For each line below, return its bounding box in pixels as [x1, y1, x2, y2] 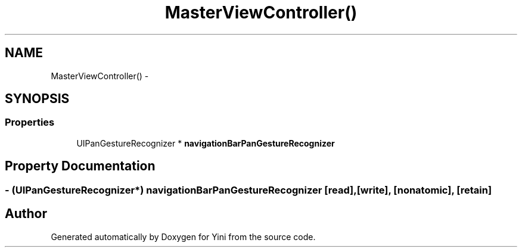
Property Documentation [5, 158, 156, 174]
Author [5, 206, 47, 222]
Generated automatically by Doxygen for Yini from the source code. [51, 231, 316, 242]
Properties [5, 116, 55, 129]
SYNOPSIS [5, 91, 70, 107]
